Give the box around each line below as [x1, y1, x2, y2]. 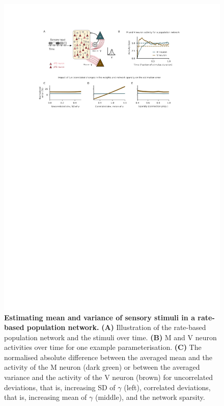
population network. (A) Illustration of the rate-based [26, 322, 206, 333]
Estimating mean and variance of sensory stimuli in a [4, 312, 195, 322]
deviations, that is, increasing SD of [4, 382, 116, 392]
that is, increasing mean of [4, 392, 87, 402]
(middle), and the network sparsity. [95, 392, 205, 402]
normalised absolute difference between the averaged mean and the [4, 351, 212, 362]
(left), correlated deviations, [124, 382, 211, 392]
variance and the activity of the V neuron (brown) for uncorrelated [4, 372, 213, 383]
